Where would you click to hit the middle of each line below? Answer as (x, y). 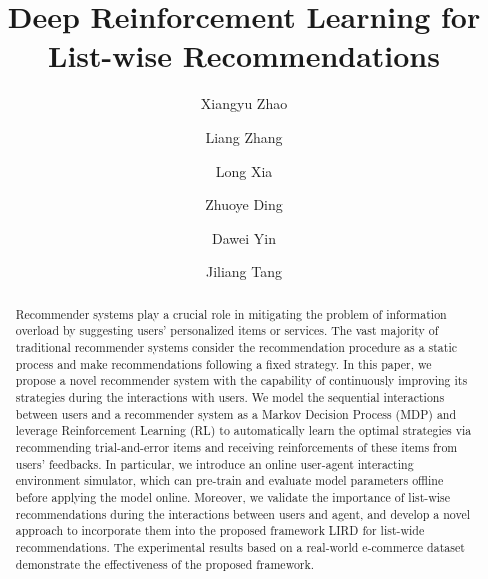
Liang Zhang (244, 136)
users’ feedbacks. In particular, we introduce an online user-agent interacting (214, 463)
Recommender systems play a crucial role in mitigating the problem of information (231, 313)
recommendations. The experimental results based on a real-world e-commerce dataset (240, 546)
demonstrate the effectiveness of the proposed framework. (165, 563)
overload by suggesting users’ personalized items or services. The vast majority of (227, 330)
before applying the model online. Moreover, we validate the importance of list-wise (233, 496)
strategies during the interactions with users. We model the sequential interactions (230, 396)
